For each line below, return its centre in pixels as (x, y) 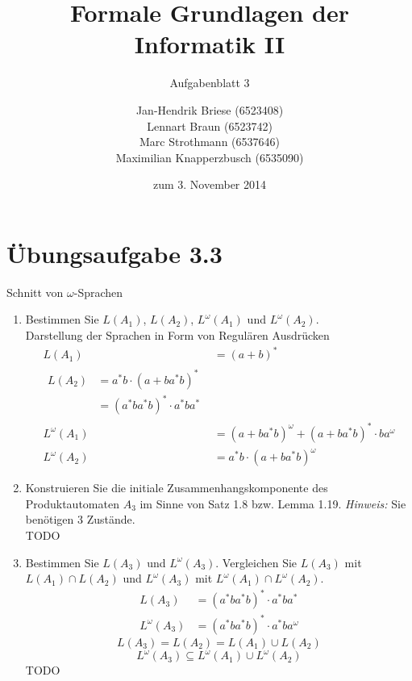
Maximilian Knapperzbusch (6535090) (210, 157)
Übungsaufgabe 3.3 (114, 253)
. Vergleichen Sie (256, 562)
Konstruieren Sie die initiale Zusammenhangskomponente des (177, 488)
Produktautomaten (72, 503)
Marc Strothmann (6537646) (210, 142)
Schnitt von (35, 292)
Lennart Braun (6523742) (210, 125)
